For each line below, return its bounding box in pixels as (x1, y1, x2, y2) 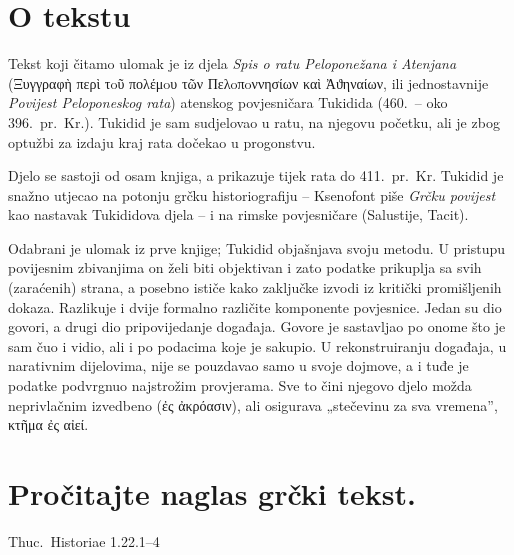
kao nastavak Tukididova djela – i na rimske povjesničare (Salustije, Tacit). (8, 204, 469, 225)
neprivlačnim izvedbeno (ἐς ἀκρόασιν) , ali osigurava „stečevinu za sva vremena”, (8, 394, 498, 415)
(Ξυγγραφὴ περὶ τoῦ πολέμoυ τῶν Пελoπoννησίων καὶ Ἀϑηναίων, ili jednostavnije (8, 72, 489, 93)
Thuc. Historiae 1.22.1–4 (8, 530, 160, 551)
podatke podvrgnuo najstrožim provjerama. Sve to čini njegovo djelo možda (8, 375, 472, 396)
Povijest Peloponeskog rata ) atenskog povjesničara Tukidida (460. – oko (8, 92, 448, 113)
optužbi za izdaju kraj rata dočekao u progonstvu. (8, 131, 316, 152)
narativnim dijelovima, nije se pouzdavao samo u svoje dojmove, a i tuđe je (8, 355, 469, 376)
